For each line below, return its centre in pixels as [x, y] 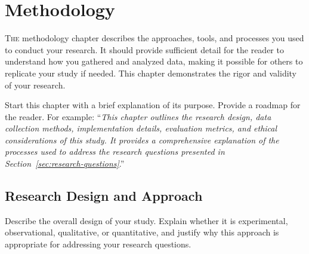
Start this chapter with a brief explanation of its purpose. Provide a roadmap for [153, 105]
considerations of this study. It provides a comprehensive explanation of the [142, 140]
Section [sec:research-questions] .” [65, 163]
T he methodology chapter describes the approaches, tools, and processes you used [154, 38]
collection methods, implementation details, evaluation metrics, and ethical [141, 128]
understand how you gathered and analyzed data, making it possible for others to [154, 61]
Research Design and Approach [104, 196]
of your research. [35, 85]
